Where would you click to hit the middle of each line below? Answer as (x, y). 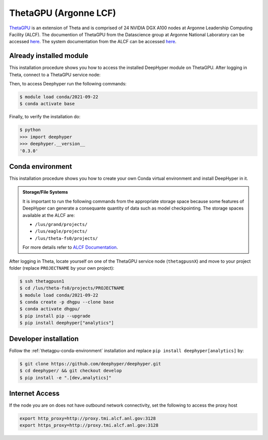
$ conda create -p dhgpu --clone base (67, 302)
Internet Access (34, 393)
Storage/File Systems (45, 192)
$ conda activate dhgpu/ (50, 309)
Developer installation (44, 338)
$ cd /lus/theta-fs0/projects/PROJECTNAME (72, 288)
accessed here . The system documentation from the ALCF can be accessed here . (93, 42)
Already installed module (49, 56)
